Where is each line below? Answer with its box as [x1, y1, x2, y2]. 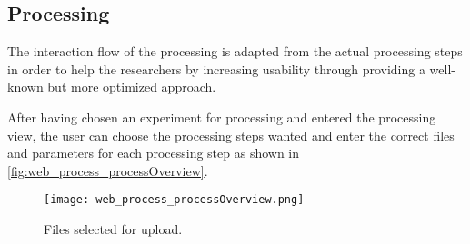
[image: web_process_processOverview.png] [44, 193, 305, 207]
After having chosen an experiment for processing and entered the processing [7, 107, 436, 126]
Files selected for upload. [44, 220, 183, 239]
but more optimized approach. [47, 77, 216, 96]
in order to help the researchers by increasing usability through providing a [7, 59, 425, 78]
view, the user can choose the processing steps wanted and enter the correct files [7, 125, 455, 144]
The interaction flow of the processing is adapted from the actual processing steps [7, 42, 463, 61]
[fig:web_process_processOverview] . [7, 161, 208, 180]
